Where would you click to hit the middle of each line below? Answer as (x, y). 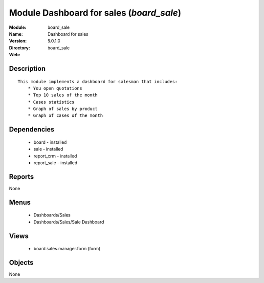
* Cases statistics (51, 102)
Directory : (20, 48)
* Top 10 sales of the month (63, 95)
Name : (16, 34)
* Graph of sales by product (63, 109)
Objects (21, 262)
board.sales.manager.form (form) (67, 249)
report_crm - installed (55, 156)
